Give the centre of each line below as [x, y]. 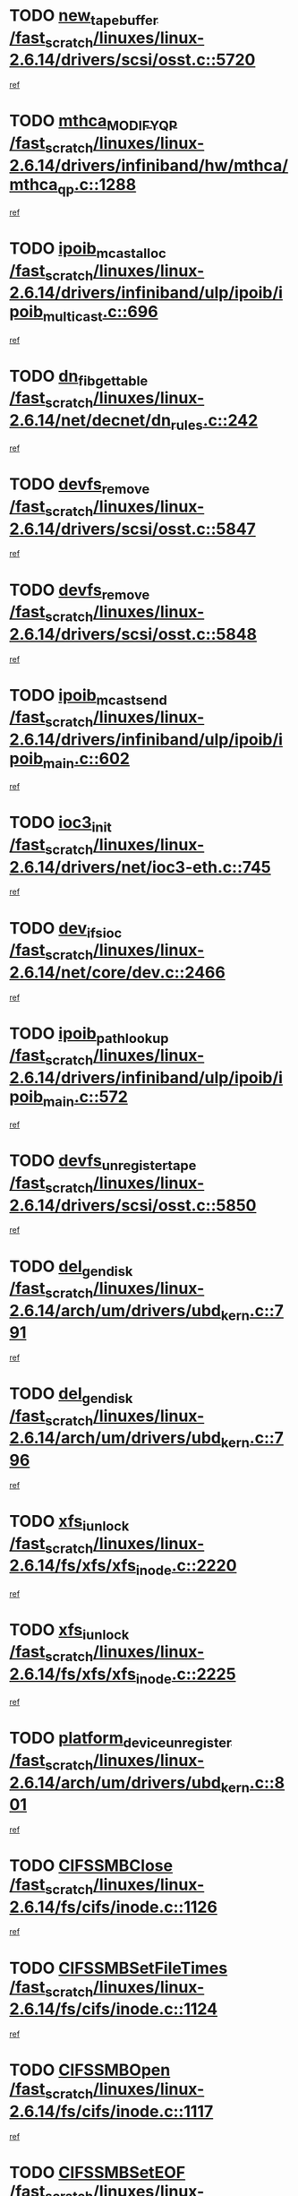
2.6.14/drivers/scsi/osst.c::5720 [132, 60]
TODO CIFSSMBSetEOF [98, 2172]
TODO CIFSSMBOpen [90, 2070]
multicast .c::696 [101, 314]
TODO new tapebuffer [84, 17]
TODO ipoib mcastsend [88, 697]
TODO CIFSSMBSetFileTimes [119, 1968]
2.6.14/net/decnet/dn [90, 420]
